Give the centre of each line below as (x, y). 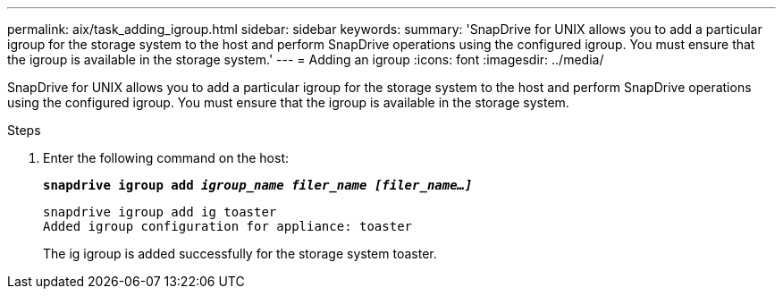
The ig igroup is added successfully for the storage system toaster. (240, 254)
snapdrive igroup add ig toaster (160, 212)
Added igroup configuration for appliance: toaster (228, 226)
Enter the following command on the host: (166, 158)
